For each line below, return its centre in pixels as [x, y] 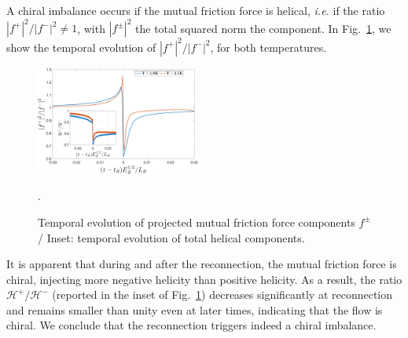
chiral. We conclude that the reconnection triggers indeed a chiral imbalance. [191, 325]
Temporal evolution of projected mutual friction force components [197, 222]
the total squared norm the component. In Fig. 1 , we [263, 28]
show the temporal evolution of [81, 47]
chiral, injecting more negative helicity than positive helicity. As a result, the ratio [204, 279]
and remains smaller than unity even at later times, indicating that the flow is [195, 309]
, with [91, 28]
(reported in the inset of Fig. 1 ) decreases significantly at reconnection [222, 294]
